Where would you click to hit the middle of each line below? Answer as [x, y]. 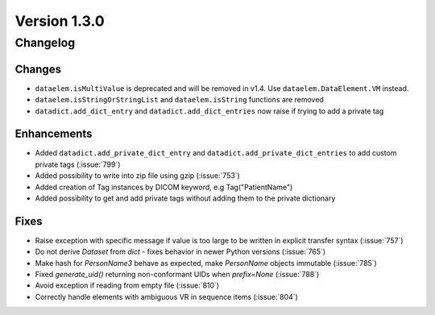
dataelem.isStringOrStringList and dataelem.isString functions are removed [179, 100]
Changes [38, 69]
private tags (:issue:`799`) [78, 164]
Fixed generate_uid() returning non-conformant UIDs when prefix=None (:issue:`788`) [177, 275]
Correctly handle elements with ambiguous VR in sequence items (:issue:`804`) [166, 296]
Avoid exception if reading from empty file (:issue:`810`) [127, 285]
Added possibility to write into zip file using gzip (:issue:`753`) [138, 176]
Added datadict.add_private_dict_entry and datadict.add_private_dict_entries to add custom [216, 153]
